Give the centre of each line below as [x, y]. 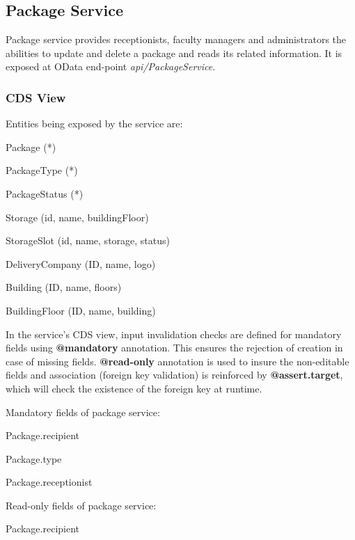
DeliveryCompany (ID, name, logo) [81, 263]
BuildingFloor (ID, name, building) [81, 310]
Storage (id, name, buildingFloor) [77, 217]
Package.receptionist [49, 482]
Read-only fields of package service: [81, 505]
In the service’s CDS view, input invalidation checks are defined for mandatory [174, 334]
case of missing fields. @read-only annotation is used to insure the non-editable [177, 361]
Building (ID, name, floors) [64, 287]
